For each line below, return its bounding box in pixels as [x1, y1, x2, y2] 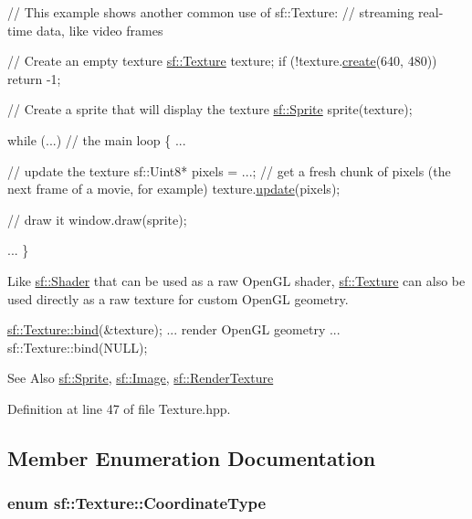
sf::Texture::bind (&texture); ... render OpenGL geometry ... [7, 320, 341, 339]
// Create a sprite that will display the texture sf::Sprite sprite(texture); [7, 100, 413, 119]
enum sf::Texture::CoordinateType [7, 492, 267, 514]
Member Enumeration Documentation [7, 443, 376, 471]
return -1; [7, 69, 61, 88]
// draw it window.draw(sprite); [7, 209, 187, 228]
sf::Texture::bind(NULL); [7, 337, 148, 356]
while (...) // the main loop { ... [7, 130, 186, 149]
